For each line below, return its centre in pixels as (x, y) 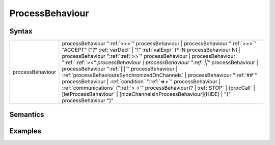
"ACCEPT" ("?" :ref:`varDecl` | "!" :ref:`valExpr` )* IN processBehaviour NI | (151, 50)
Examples (25, 131)
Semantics (27, 115)
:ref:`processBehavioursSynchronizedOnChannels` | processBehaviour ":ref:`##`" (159, 75)
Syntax (21, 31)
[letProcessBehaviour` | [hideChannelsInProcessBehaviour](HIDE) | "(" (146, 94)
